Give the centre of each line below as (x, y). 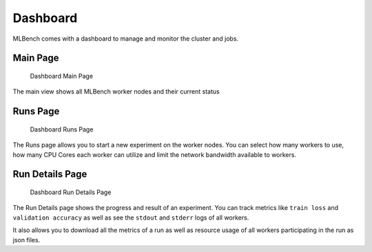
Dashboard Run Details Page (71, 192)
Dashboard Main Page (61, 76)
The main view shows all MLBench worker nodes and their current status (116, 92)
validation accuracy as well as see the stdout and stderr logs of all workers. (131, 218)
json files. (27, 240)
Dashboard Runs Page (62, 129)
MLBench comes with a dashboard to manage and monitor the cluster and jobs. (126, 39)
